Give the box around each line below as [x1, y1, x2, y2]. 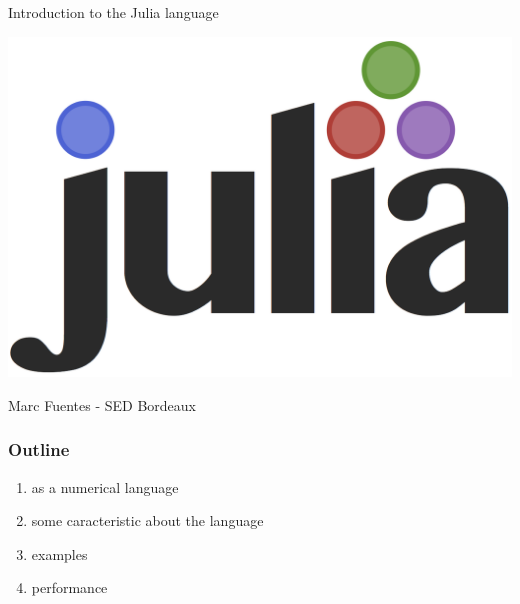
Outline [8, 437, 70, 462]
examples [31, 543, 88, 564]
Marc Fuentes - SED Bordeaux [8, 394, 196, 415]
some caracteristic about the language [31, 510, 264, 531]
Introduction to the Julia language [8, 2, 219, 22]
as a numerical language [31, 476, 179, 497]
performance [31, 577, 108, 598]
